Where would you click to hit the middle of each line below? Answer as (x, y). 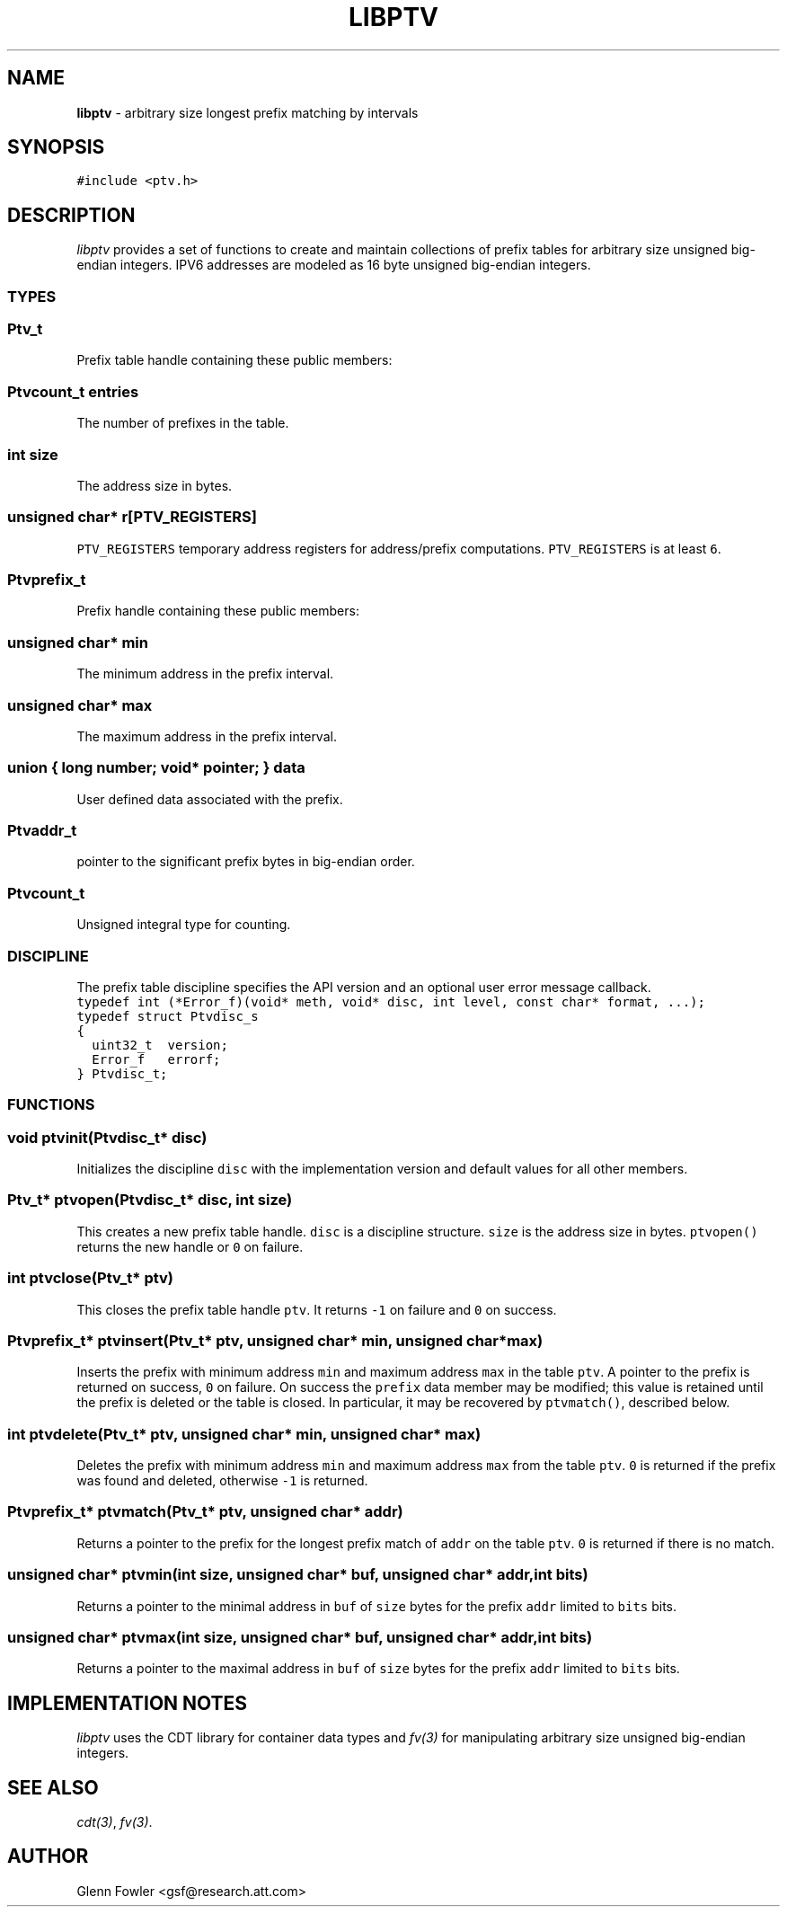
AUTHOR (48, 1856)
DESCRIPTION (71, 215)
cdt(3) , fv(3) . (115, 1821)
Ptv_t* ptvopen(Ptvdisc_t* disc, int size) (150, 1200)
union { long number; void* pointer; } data (156, 768)
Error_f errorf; (156, 1059)
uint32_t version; (160, 1045)
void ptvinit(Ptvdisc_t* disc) (107, 1137)
